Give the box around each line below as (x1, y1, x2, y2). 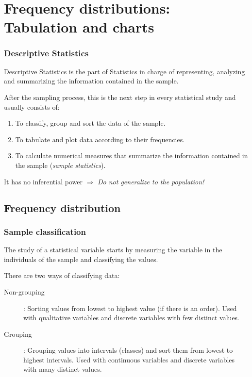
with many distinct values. (23, 364, 102, 374)
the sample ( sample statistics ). (15, 160, 106, 170)
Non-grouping (4, 286, 45, 296)
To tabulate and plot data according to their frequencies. (15, 134, 185, 144)
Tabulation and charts (4, 17, 154, 37)
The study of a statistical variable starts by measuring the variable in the (4, 245, 222, 255)
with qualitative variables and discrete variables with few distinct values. (23, 312, 240, 323)
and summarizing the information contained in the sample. (4, 76, 179, 86)
